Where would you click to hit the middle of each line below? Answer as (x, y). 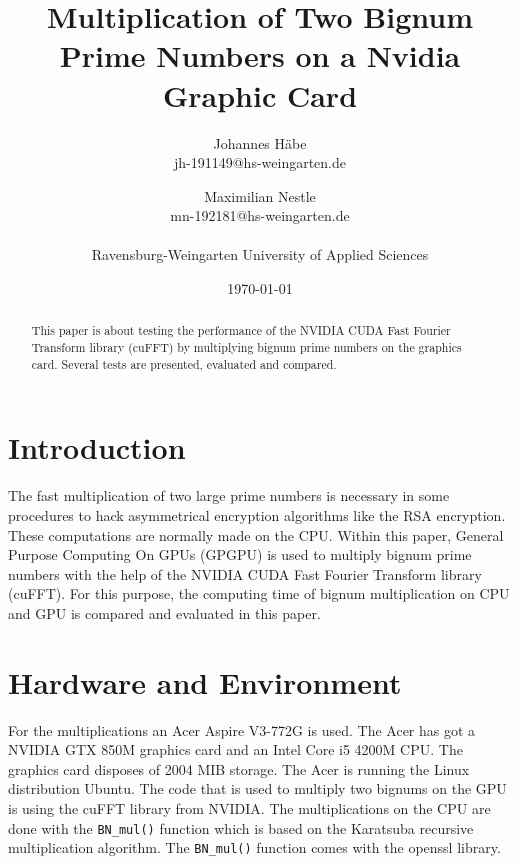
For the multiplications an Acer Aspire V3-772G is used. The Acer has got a (242, 729)
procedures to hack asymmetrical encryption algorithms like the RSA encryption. (257, 514)
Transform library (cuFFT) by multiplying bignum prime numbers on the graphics (246, 347)
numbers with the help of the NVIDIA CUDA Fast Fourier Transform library (245, 573)
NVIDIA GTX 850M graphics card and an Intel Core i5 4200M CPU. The (235, 749)
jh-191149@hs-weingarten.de (260, 162)
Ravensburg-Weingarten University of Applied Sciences (260, 254)
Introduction (97, 447)
